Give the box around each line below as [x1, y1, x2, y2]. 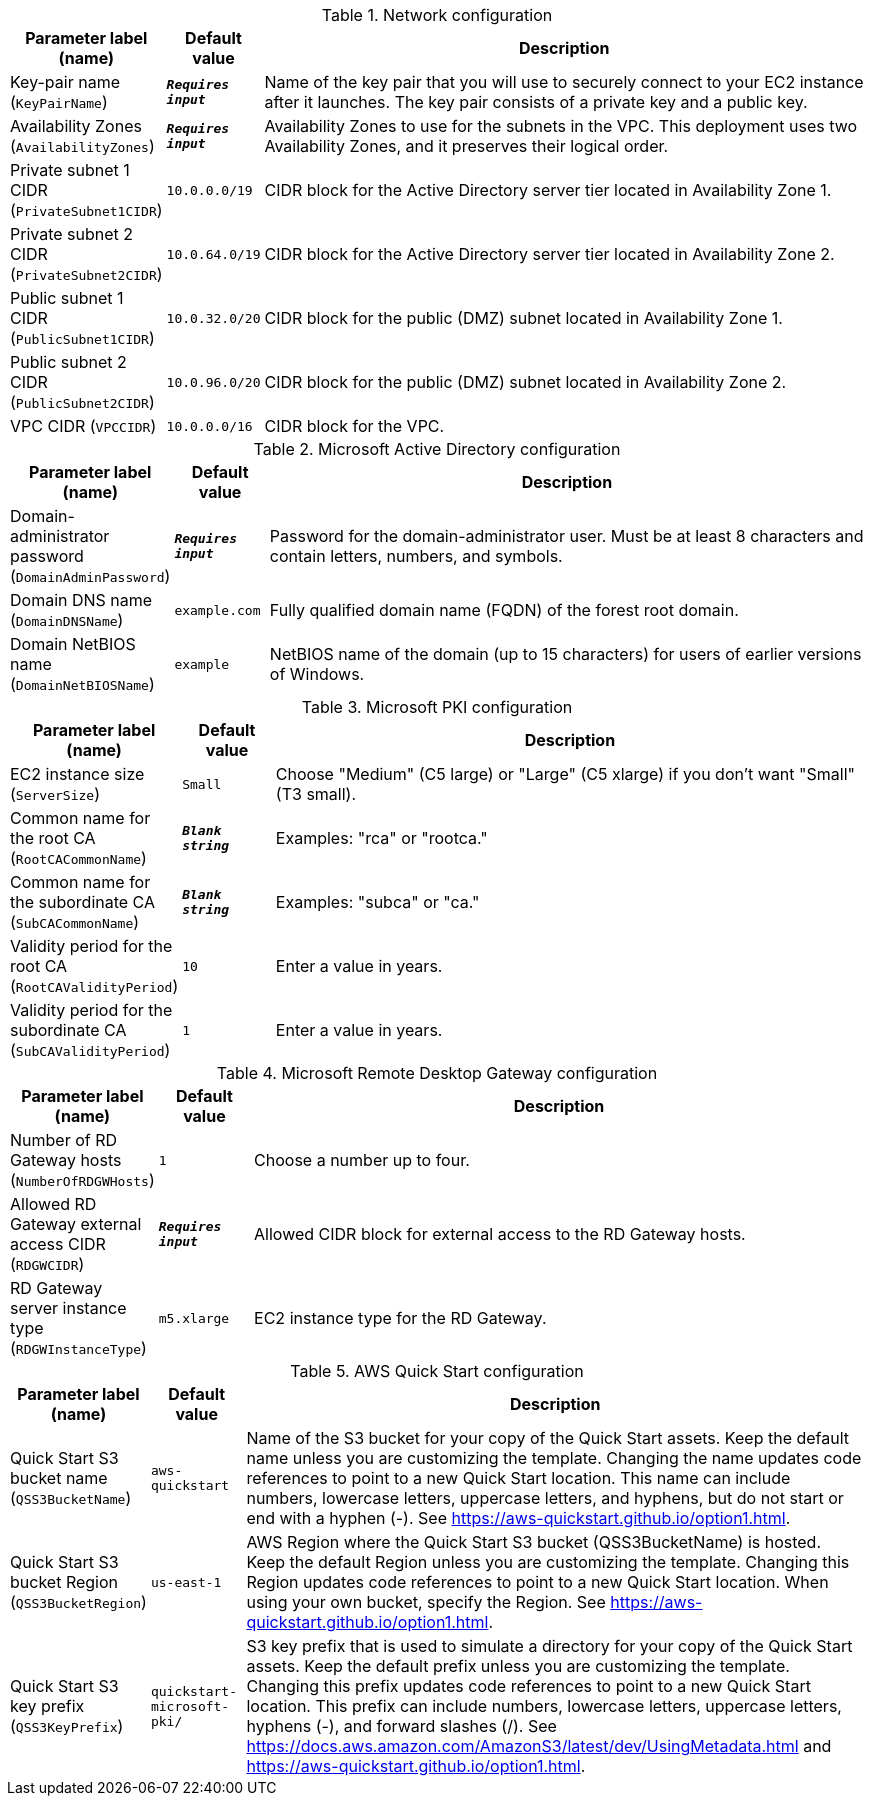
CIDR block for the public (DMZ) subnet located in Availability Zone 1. [264, 308, 783, 328]
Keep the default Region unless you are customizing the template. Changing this [246, 1552, 850, 1572]
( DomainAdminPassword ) [10, 566, 171, 586]
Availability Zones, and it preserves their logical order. [264, 136, 669, 156]
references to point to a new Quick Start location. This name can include [246, 1468, 791, 1488]
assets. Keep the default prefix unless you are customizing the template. [246, 1656, 790, 1676]
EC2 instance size [10, 764, 145, 784]
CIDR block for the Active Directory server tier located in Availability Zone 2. [264, 244, 835, 264]
